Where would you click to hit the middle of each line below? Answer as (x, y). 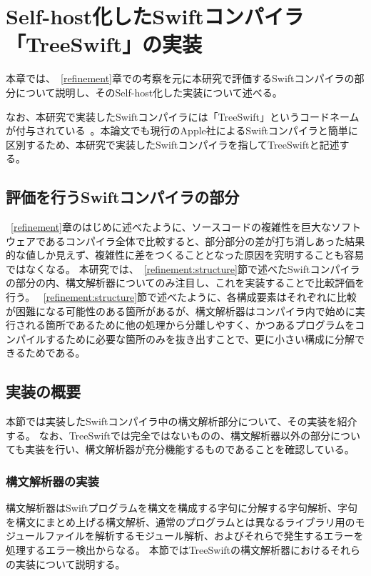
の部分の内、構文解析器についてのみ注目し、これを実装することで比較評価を (185, 283)
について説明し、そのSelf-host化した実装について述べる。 (149, 92)
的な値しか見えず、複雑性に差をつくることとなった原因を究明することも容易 (185, 255)
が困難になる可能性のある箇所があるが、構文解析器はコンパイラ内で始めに (181, 311)
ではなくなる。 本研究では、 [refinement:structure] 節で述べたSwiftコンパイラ (183, 268)
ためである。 (55, 353)
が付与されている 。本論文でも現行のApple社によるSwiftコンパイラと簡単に (182, 130)
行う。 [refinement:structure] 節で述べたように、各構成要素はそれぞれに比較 (181, 297)
